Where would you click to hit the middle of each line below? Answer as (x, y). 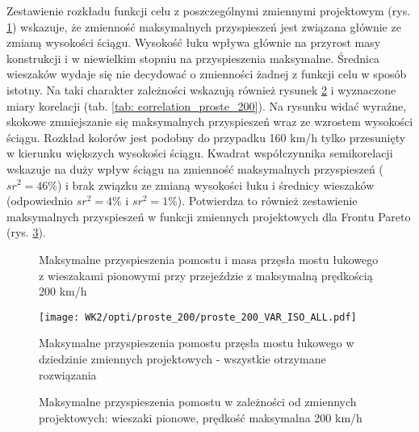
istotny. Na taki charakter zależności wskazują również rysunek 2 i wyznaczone (201, 89)
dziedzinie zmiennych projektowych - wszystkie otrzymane (182, 358)
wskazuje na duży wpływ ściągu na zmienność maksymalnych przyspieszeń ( (195, 168)
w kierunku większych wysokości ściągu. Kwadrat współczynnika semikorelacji (200, 153)
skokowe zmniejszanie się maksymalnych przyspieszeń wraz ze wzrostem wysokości (210, 122)
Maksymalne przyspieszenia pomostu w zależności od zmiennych (198, 402)
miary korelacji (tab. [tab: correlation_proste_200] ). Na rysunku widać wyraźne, (207, 105)
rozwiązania (68, 374)
